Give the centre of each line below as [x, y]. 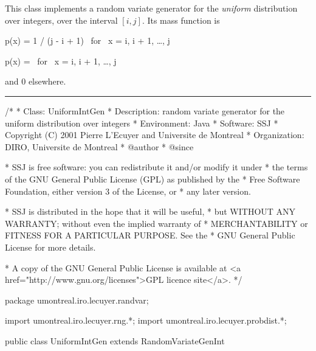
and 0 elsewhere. [36, 81]
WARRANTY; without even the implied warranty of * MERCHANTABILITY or [156, 223]
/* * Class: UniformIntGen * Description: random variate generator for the [145, 110]
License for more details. [50, 247]
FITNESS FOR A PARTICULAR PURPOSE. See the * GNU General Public [150, 235]
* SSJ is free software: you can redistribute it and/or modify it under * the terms [156, 167]
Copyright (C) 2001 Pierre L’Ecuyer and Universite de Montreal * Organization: [155, 135]
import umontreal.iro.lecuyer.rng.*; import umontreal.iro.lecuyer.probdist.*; [146, 320]
